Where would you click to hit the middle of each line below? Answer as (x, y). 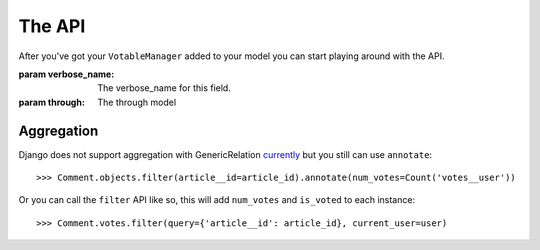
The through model (137, 102)
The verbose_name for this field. (164, 88)
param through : (51, 102)
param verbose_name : (66, 74)
